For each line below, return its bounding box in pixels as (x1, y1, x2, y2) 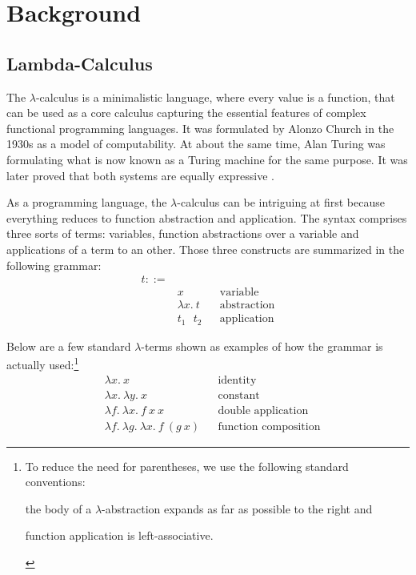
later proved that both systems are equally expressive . (6, 167, 274, 183)
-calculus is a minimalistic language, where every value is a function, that (35, 88, 395, 105)
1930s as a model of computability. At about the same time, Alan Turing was (6, 135, 386, 152)
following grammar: (6, 256, 102, 273)
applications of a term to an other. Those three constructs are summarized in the (6, 240, 405, 257)
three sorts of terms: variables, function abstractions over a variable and (6, 225, 359, 242)
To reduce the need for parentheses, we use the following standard (25, 457, 349, 474)
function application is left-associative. (25, 527, 214, 544)
